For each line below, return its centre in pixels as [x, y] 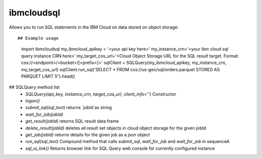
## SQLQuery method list [34, 87]
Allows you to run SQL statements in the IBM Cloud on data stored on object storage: [94, 27]
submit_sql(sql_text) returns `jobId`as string [69, 108]
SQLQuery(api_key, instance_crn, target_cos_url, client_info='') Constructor [101, 94]
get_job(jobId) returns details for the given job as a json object [88, 135]
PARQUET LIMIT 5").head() [48, 76]
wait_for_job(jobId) [44, 114]
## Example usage [38, 38]
